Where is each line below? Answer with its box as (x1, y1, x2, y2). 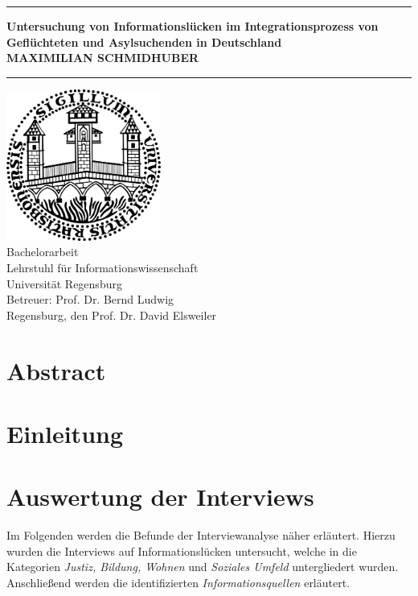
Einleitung (6, 416, 124, 449)
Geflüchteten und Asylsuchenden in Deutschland (6, 33, 282, 50)
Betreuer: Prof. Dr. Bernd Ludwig (6, 291, 174, 308)
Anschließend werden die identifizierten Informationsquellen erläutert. (6, 574, 350, 591)
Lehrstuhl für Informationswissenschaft (6, 259, 199, 276)
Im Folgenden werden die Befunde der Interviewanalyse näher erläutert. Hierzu (6, 527, 395, 544)
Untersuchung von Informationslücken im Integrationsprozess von (6, 18, 379, 34)
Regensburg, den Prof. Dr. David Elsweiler (6, 306, 217, 323)
